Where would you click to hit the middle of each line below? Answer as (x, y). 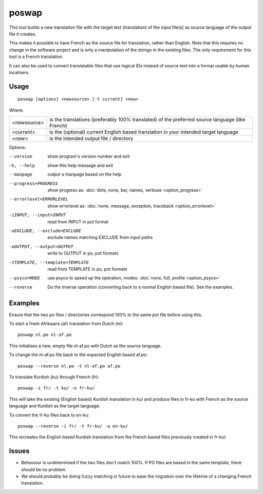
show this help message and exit (80, 165)
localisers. (19, 72)
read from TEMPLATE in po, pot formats (87, 269)
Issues (19, 451)
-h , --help (22, 165)
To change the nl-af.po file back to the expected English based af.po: (78, 355)
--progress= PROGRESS (34, 183)
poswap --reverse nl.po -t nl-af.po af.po (69, 366)
